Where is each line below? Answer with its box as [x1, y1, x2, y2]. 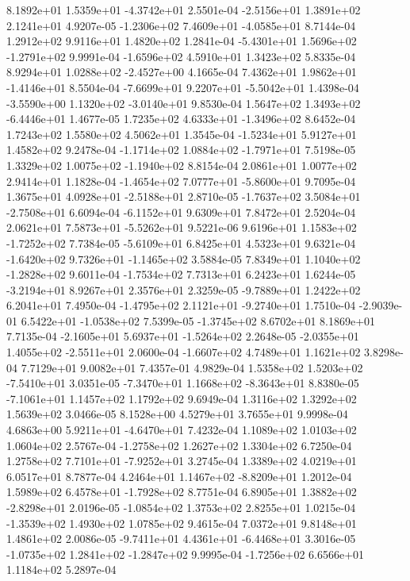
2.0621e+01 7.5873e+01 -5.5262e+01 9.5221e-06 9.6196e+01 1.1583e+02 [6, 219, 357, 236]
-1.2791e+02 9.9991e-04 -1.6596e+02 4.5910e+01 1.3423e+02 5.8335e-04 [6, 48, 356, 64]
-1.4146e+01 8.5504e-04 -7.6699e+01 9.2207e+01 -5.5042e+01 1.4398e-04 [6, 79, 359, 95]
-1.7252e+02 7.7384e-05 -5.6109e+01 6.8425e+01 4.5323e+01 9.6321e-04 [6, 234, 356, 251]
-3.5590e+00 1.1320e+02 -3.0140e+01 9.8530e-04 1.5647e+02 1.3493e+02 [6, 94, 361, 111]
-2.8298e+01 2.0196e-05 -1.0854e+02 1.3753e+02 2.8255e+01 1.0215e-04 [6, 499, 356, 515]
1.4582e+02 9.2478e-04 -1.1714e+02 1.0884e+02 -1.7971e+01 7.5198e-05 [6, 141, 356, 158]
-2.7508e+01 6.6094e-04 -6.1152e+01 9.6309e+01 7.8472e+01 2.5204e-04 [6, 203, 356, 220]
